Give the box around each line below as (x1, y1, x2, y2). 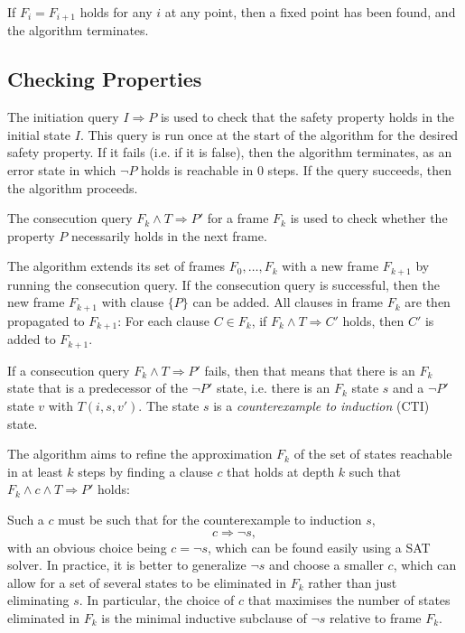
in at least (7, 461, 63, 480)
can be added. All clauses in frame (192, 293, 384, 312)
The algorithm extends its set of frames (7, 256, 226, 275)
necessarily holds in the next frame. (70, 226, 267, 245)
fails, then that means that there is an (204, 360, 415, 379)
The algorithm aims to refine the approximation (7, 444, 273, 463)
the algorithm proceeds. (7, 178, 138, 197)
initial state (7, 125, 71, 144)
